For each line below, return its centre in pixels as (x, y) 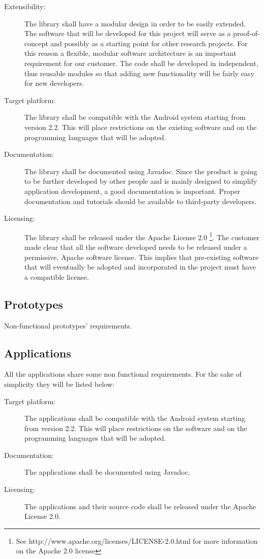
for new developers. (54, 83)
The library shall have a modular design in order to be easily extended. (135, 23)
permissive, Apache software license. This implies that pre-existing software (142, 257)
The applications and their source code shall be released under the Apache (140, 506)
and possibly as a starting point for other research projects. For (149, 43)
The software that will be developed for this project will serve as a (128, 33)
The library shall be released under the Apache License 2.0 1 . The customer (142, 236)
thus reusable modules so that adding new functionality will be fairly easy (139, 73)
